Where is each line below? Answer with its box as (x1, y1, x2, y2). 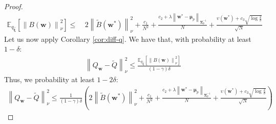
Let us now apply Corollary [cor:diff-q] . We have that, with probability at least (4, 33, 251, 44)
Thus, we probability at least (4, 73, 95, 84)
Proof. (4, 1, 23, 11)
